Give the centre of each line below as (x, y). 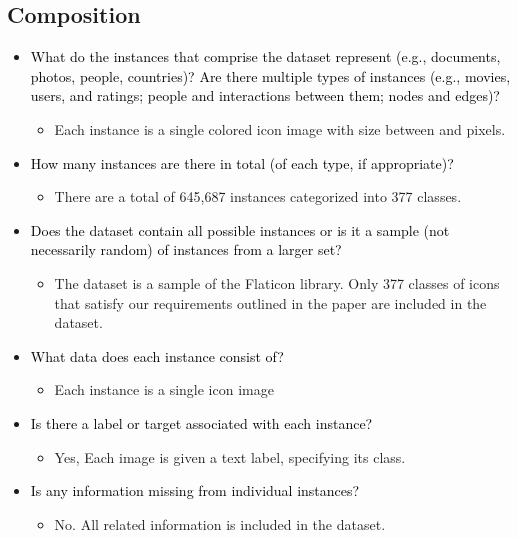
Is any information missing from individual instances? (195, 490)
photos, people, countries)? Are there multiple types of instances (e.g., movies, (270, 75)
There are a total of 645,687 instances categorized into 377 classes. (258, 196)
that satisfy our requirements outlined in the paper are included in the (270, 302)
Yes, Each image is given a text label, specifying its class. (230, 456)
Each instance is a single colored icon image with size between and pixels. (280, 128)
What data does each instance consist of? (157, 355)
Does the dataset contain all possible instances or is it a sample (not (240, 229)
